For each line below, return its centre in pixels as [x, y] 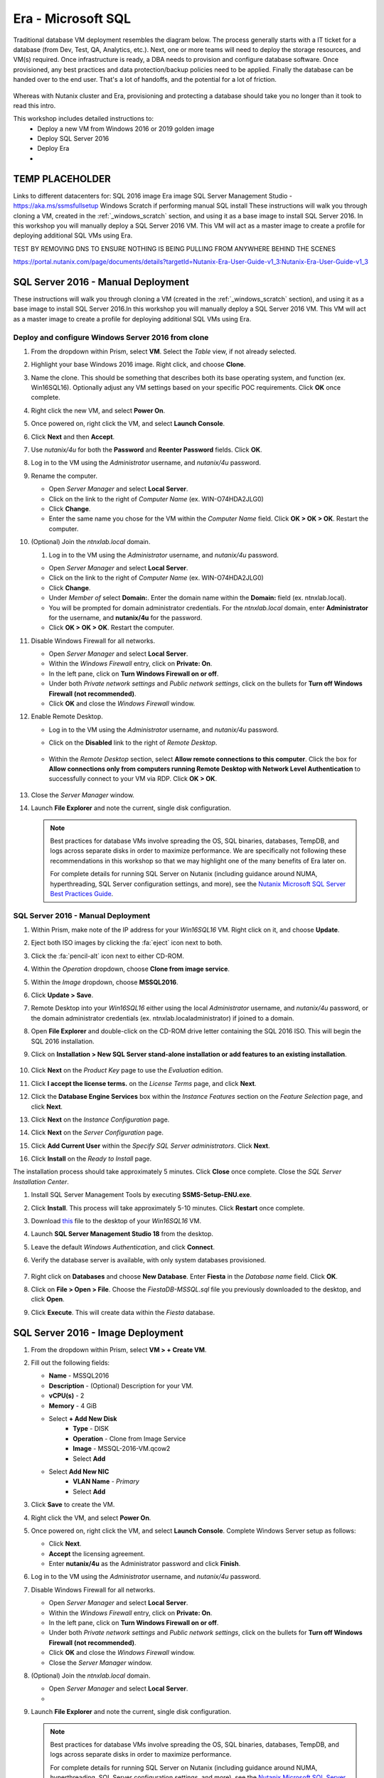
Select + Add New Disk [83, 1418]
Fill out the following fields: [70, 1363]
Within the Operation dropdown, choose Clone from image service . [130, 969]
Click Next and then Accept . [73, 437]
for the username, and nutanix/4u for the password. [126, 617]
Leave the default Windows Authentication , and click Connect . [123, 1247]
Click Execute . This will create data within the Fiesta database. [123, 1312]
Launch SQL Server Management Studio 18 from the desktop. [122, 1234]
